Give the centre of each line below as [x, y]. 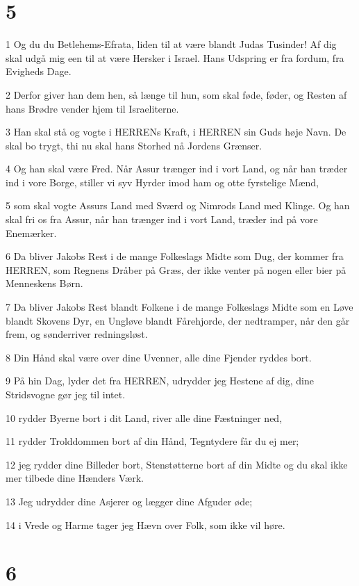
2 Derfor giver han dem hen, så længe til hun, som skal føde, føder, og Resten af [176, 94]
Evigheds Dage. [39, 71]
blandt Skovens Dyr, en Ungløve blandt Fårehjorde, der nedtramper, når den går [178, 320]
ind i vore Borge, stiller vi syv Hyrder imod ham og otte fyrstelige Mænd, [162, 182]
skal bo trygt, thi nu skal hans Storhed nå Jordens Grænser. [134, 145]
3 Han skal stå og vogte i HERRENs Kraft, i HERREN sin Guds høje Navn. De [176, 132]
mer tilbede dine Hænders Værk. [75, 478]
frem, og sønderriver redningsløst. [77, 334]
